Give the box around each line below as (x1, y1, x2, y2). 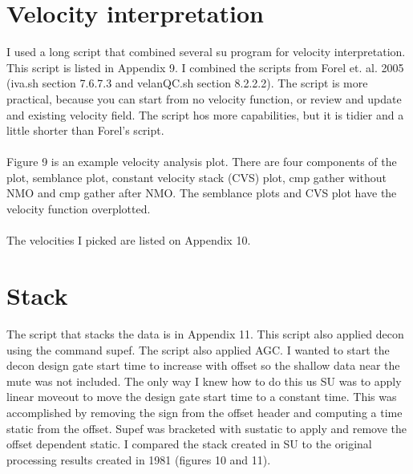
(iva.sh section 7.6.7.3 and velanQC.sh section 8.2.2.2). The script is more (6, 75, 368, 91)
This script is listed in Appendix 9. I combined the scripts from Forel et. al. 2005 (6, 59, 404, 75)
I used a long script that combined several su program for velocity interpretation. (6, 43, 406, 60)
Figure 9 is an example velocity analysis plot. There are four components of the (6, 153, 397, 170)
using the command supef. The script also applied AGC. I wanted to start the (6, 341, 390, 358)
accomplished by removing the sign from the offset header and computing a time (6, 403, 403, 420)
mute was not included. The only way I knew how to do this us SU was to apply (6, 372, 402, 389)
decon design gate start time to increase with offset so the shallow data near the (6, 357, 400, 374)
